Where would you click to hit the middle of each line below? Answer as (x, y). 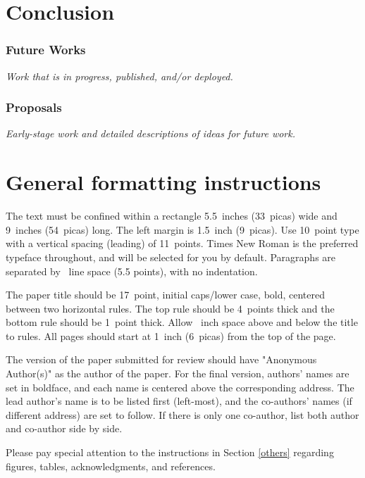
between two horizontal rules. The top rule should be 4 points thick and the (170, 308)
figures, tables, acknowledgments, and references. (111, 466)
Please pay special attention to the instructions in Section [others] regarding (170, 452)
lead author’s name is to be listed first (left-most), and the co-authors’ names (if (179, 401)
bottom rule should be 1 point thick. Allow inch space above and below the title (182, 322)
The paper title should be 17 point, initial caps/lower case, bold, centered (166, 295)
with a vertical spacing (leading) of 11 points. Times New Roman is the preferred (182, 243)
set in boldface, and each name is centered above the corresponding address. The (180, 387)
